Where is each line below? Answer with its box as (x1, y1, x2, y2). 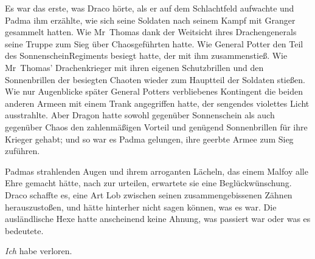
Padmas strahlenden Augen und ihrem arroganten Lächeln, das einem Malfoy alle (5, 164, 308, 177)
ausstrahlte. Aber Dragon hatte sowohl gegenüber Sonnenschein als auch (5, 109, 275, 121)
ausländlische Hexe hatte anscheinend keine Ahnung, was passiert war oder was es (5, 212, 311, 225)
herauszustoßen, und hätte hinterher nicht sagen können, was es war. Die (5, 200, 277, 213)
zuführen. (5, 144, 40, 157)
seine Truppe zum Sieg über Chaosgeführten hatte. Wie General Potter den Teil (5, 37, 303, 50)
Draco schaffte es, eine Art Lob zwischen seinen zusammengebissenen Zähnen (5, 188, 292, 201)
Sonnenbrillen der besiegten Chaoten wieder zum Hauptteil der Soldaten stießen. (5, 73, 305, 86)
